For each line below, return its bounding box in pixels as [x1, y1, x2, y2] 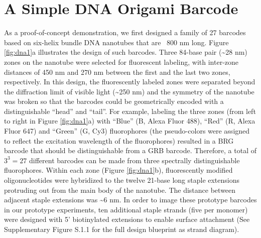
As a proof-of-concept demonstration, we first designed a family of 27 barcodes [4, 27, 246, 38]
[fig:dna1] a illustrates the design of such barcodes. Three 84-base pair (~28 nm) [4, 47, 247, 57]
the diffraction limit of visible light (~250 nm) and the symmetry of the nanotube [4, 86, 254, 96]
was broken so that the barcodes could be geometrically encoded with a [4, 96, 224, 106]
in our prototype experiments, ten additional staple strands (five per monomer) [4, 204, 248, 214]
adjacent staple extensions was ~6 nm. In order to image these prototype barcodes [4, 194, 257, 205]
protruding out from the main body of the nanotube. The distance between [4, 184, 236, 195]
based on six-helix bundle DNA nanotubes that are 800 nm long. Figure [4, 37, 229, 47]
